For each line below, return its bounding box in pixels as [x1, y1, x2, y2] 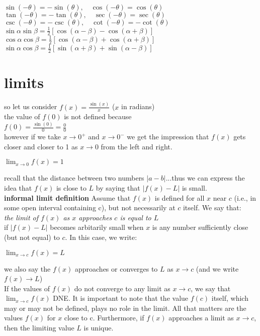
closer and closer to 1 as [4, 141, 78, 151]
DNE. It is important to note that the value [53, 293, 189, 303]
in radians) [121, 101, 155, 112]
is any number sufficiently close [152, 222, 248, 232]
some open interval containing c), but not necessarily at [4, 202, 176, 213]
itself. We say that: [183, 202, 241, 213]
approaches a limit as [168, 312, 234, 323]
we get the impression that [127, 131, 209, 142]
